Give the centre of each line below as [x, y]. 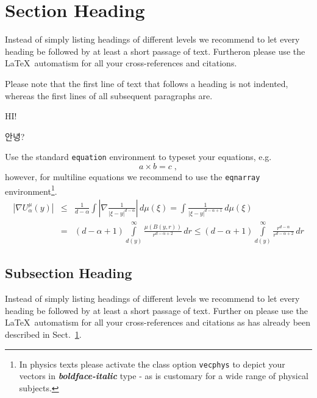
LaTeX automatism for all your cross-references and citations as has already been [158, 322]
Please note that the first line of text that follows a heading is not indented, [147, 83]
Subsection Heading [69, 273]
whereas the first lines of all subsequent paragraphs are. [109, 95]
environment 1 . [31, 190]
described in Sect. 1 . [43, 334]
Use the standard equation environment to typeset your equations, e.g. [138, 157]
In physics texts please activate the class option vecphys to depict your [152, 364]
